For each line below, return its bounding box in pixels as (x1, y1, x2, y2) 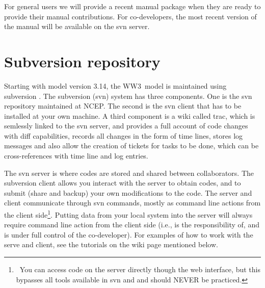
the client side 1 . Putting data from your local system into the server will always (4, 208, 253, 220)
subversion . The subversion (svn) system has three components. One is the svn (4, 90, 252, 101)
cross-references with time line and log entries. (4, 150, 148, 161)
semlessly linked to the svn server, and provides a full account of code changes (4, 120, 248, 131)
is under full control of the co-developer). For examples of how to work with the (4, 229, 253, 240)
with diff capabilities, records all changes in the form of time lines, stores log (4, 130, 243, 141)
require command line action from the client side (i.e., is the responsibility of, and (4, 219, 259, 230)
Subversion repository (4, 50, 161, 71)
